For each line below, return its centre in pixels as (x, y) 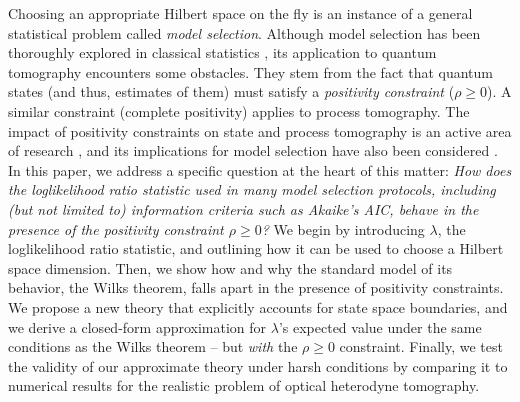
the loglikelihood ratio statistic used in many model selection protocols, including (252, 189)
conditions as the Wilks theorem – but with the (153, 346)
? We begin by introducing (343, 228)
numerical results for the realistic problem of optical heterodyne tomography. (244, 385)
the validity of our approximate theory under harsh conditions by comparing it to (258, 365)
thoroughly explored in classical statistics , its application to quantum (222, 52)
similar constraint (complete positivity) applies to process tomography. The (239, 110)
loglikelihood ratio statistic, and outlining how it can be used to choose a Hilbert (256, 248)
